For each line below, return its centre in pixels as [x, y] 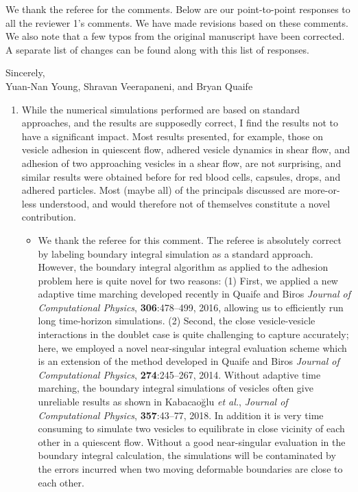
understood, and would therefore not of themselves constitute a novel [185, 203]
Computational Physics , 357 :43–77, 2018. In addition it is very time [181, 415]
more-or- [322, 190]
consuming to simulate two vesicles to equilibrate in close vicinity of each [191, 428]
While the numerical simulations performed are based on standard [161, 109]
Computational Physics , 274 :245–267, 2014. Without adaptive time [179, 374]
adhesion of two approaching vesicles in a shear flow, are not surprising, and [181, 163]
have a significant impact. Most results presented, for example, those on [172, 136]
